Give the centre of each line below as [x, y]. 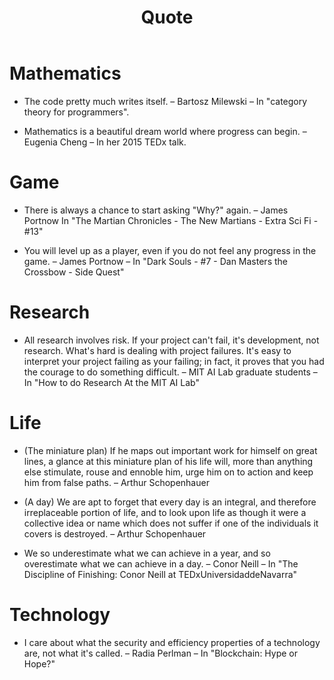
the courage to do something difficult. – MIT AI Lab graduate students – [170, 372]
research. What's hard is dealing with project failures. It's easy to [157, 350]
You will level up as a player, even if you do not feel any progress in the [170, 250]
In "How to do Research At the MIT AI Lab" [111, 382]
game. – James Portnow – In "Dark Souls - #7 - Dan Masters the [155, 261]
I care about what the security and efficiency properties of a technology [172, 642]
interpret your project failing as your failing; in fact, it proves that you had [174, 361]
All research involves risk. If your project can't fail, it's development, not [171, 340]
